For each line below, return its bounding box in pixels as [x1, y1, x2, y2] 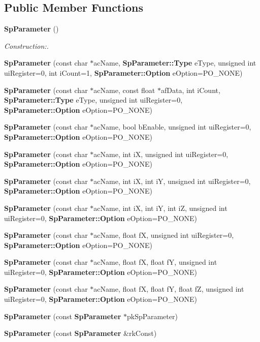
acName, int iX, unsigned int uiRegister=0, [93, 148, 229, 159]
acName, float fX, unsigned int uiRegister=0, [93, 230, 234, 240]
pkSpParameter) [127, 310, 178, 321]
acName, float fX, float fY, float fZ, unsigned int [93, 284, 244, 294]
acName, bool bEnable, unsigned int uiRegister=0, [93, 121, 251, 132]
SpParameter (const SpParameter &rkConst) [4, 328, 157, 338]
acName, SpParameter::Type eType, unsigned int [93, 57, 256, 68]
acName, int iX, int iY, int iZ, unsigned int [93, 202, 227, 213]
